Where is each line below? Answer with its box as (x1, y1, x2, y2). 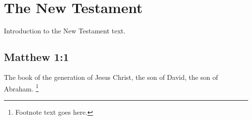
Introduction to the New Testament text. (4, 26, 126, 36)
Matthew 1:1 (4, 49, 69, 64)
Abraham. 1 (4, 82, 39, 93)
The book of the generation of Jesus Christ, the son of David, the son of (4, 72, 218, 82)
